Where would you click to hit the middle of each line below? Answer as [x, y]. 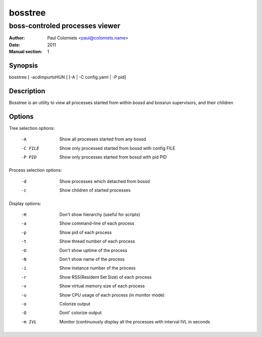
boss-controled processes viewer [65, 26]
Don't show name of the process [92, 259]
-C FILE [30, 148]
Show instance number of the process [98, 268]
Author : [17, 38]
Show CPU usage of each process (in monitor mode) [112, 295]
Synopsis [24, 65]
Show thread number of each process [97, 241]
